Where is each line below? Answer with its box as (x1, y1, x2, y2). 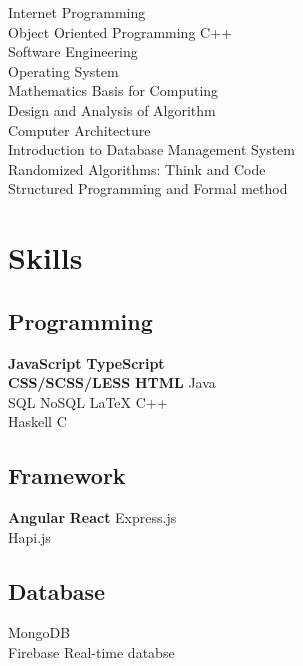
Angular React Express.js (8, 507, 177, 528)
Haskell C (8, 411, 67, 432)
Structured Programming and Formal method (8, 178, 288, 199)
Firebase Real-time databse (8, 642, 175, 663)
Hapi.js (8, 526, 51, 547)
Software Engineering (8, 41, 138, 62)
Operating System (8, 60, 119, 81)
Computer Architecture (8, 119, 151, 140)
